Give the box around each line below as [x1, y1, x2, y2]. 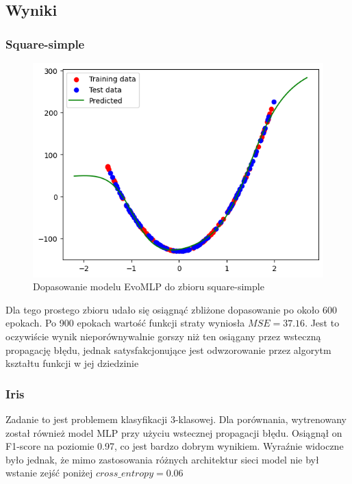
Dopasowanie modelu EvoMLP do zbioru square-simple [33, 279, 264, 294]
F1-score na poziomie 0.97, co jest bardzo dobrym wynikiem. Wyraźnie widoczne [5, 439, 344, 453]
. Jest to [305, 316, 340, 330]
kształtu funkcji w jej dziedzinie [5, 356, 139, 370]
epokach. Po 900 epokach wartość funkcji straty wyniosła [5, 316, 245, 330]
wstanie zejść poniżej [5, 466, 93, 480]
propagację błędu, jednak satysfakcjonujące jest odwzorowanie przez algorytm [5, 342, 331, 357]
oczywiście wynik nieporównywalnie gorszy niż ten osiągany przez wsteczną [5, 329, 321, 343]
